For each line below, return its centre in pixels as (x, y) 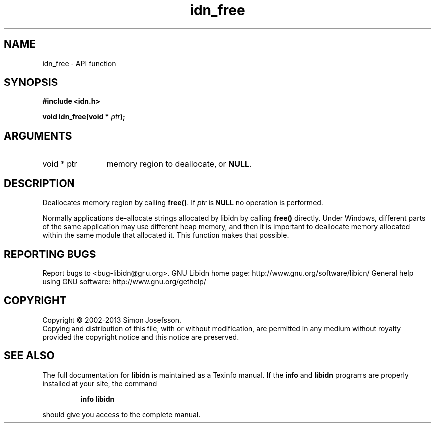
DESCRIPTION (39, 183)
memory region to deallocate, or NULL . (179, 164)
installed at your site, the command (100, 383)
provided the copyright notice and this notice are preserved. (141, 337)
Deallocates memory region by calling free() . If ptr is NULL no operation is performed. (183, 203)
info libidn (98, 399)
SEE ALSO (29, 356)
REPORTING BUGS (50, 254)
